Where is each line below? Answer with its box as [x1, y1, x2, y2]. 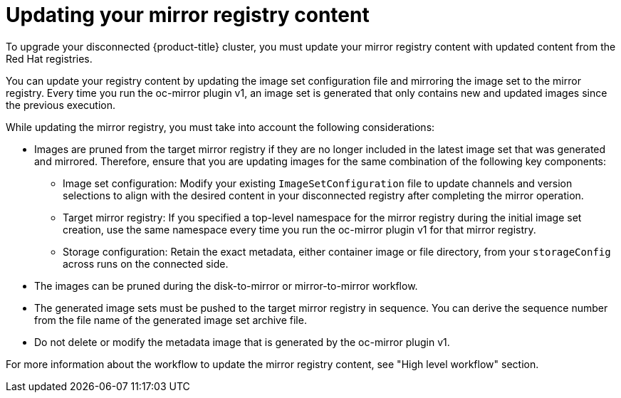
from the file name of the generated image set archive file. [34, 313, 307, 326]
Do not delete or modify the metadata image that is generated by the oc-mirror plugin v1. [34, 335, 450, 348]
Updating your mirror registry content [6, 3, 370, 27]
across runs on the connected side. [63, 257, 229, 270]
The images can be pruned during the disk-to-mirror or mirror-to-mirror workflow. [34, 279, 418, 292]
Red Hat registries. [6, 52, 93, 65]
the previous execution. [6, 98, 115, 111]
